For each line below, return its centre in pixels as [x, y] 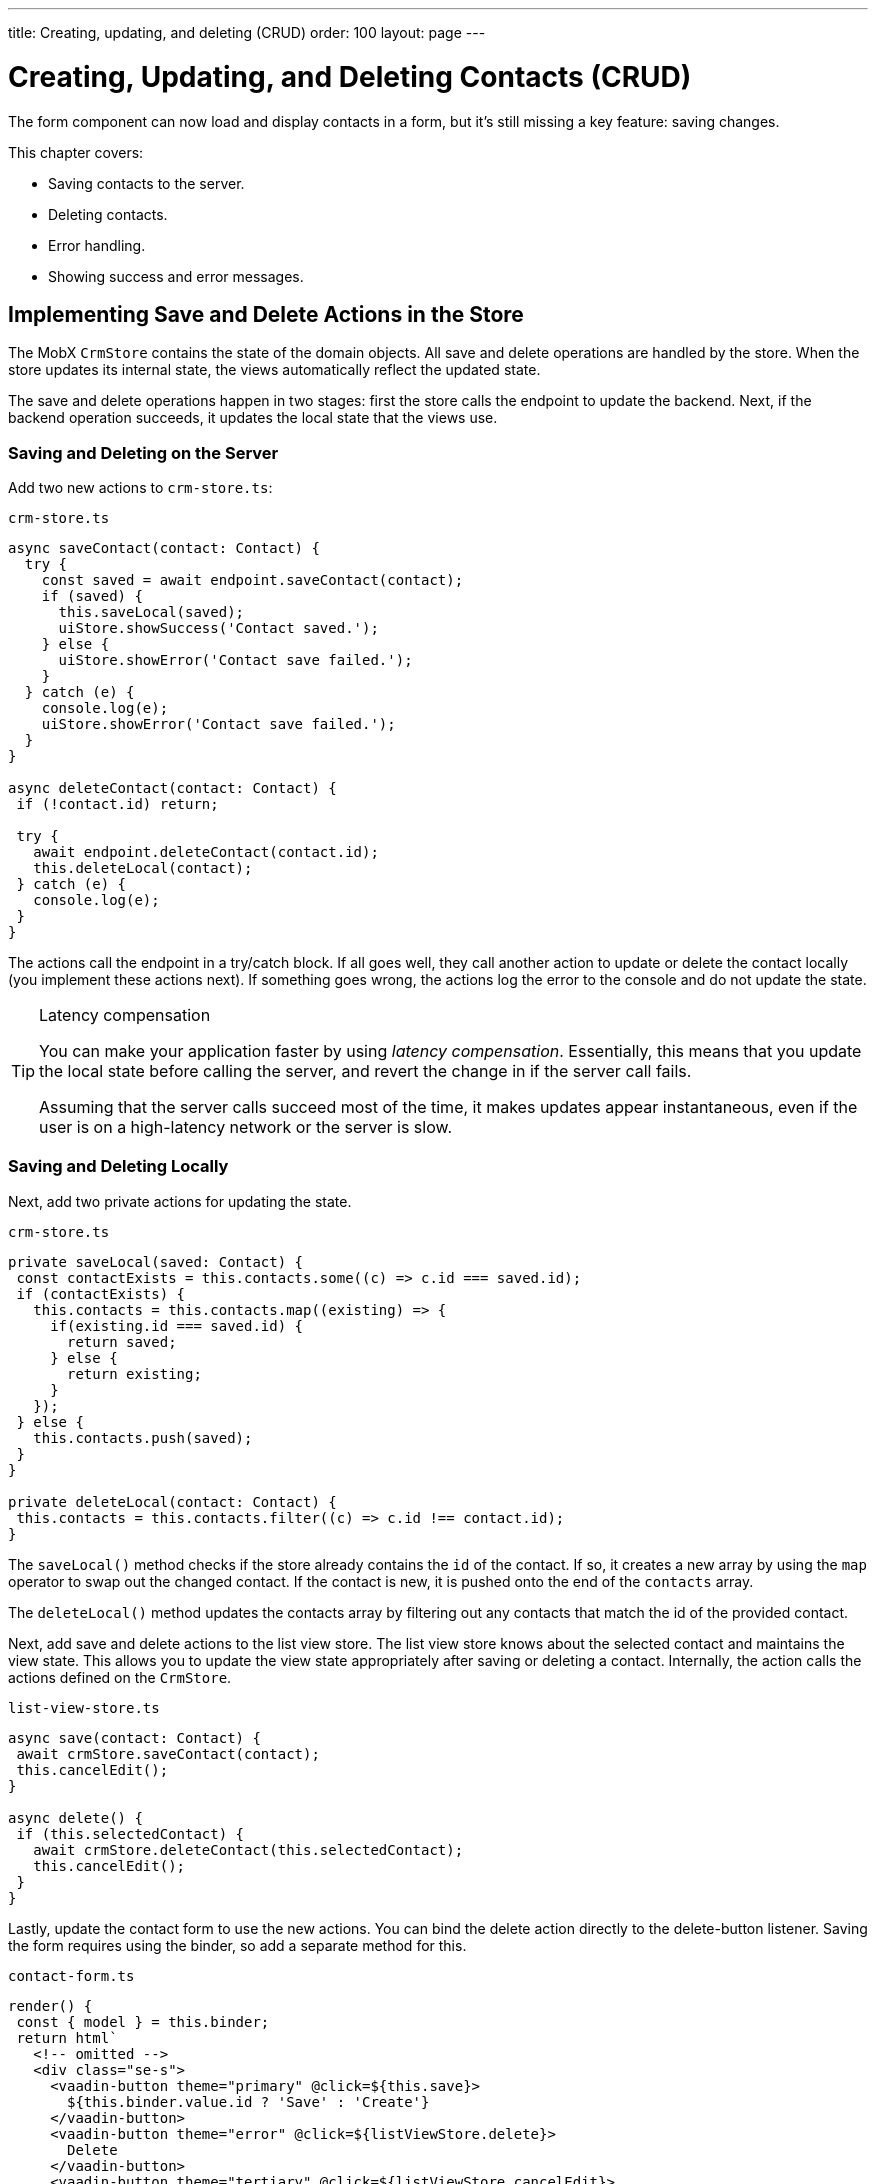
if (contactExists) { [101, 1293]
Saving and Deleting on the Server [143, 452]
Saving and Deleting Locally [118, 1166]
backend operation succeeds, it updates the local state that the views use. [253, 418]
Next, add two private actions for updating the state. [180, 1201]
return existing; [134, 1373]
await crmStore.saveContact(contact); [168, 1753]
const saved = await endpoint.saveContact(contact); [252, 580]
